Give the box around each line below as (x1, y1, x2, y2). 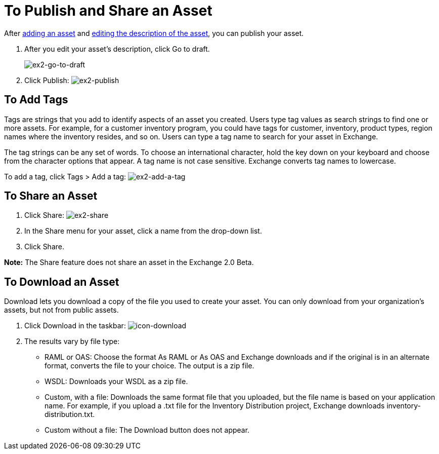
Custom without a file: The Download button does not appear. (45, 426, 250, 435)
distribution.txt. (45, 410, 95, 419)
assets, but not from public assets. (4, 306, 119, 315)
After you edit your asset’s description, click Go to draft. (24, 44, 210, 53)
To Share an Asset (4, 190, 98, 203)
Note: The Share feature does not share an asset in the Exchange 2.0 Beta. (4, 258, 254, 267)
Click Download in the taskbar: (24, 321, 126, 330)
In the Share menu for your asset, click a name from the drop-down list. (24, 226, 262, 236)
